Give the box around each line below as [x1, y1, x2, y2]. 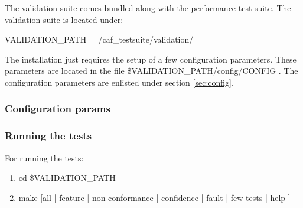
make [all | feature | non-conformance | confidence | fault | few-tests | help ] [18, 191, 291, 203]
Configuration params [5, 101, 110, 116]
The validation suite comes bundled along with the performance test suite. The [5, 2, 291, 14]
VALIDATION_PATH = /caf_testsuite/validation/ [5, 33, 194, 45]
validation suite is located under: [5, 13, 123, 25]
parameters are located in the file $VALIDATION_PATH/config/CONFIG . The [5, 64, 298, 77]
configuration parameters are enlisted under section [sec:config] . [5, 76, 234, 88]
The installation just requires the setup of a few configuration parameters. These [5, 53, 297, 65]
